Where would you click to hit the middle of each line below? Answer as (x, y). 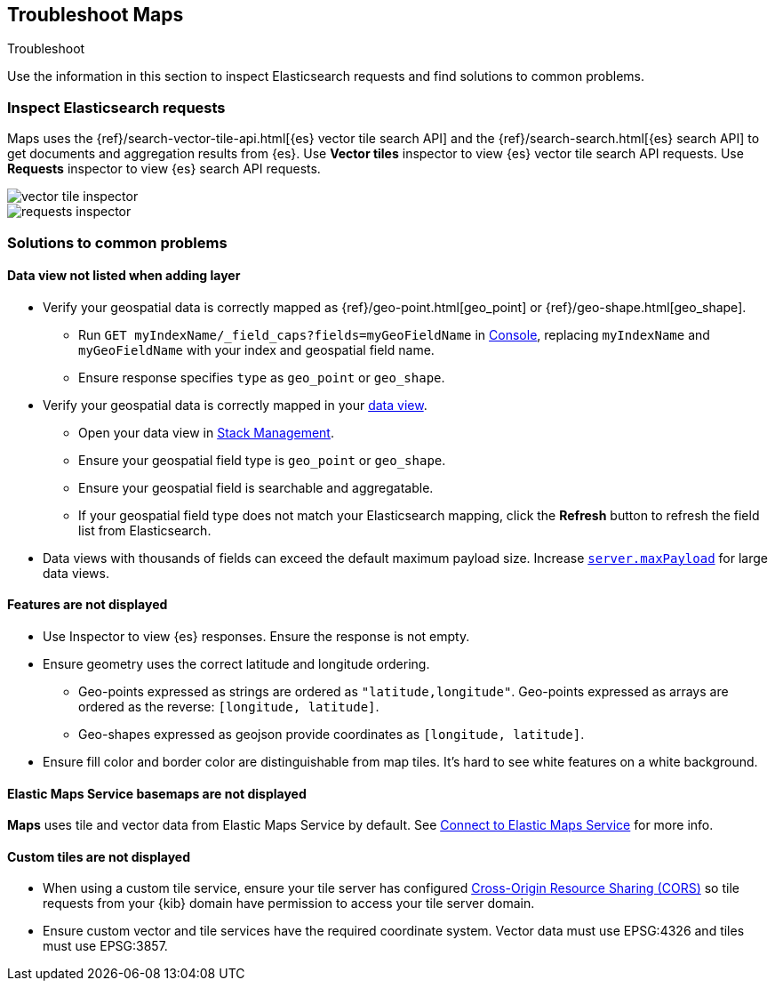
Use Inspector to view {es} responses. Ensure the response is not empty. (256, 636)
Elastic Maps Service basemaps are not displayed (157, 793)
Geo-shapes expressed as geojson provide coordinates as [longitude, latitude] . (332, 734)
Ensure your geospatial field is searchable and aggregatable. (256, 487)
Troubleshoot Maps (96, 15)
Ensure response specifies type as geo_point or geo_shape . (262, 377)
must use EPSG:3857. (105, 946)
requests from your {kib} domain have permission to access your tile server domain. (289, 904)
